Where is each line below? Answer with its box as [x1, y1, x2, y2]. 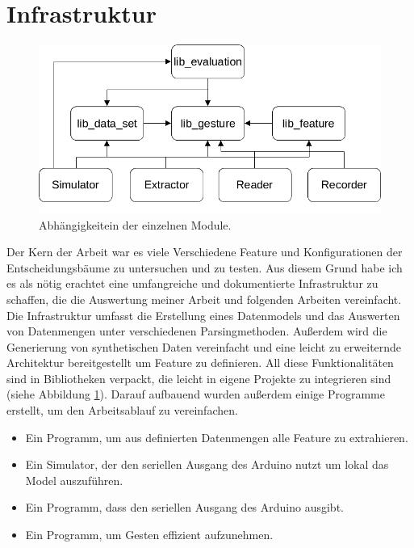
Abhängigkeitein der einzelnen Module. [39, 216, 232, 233]
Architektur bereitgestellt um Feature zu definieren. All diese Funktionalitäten [6, 354, 394, 371]
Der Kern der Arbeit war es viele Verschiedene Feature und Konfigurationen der [6, 243, 403, 260]
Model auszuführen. [25, 471, 123, 488]
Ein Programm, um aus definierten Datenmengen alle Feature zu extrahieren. [25, 428, 408, 445]
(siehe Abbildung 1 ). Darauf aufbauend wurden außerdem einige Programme [6, 386, 385, 403]
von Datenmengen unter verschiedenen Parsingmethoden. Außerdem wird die [6, 322, 387, 339]
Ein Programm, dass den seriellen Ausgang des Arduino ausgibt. [25, 499, 344, 516]
